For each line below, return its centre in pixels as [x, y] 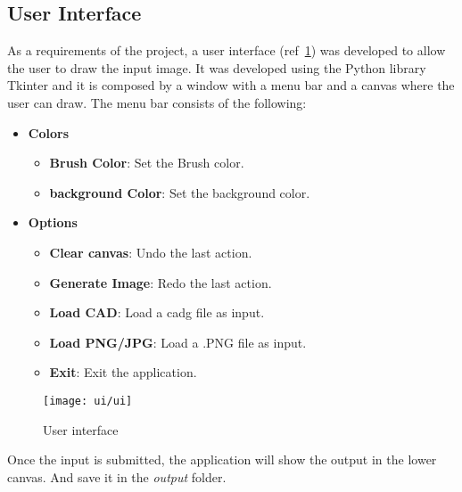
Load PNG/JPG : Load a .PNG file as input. [178, 342]
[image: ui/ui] [88, 401]
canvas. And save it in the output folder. [117, 476]
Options [53, 222]
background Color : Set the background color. [180, 192]
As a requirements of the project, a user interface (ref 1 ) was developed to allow [227, 50]
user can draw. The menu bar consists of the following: [157, 102]
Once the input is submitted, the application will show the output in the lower [222, 459]
